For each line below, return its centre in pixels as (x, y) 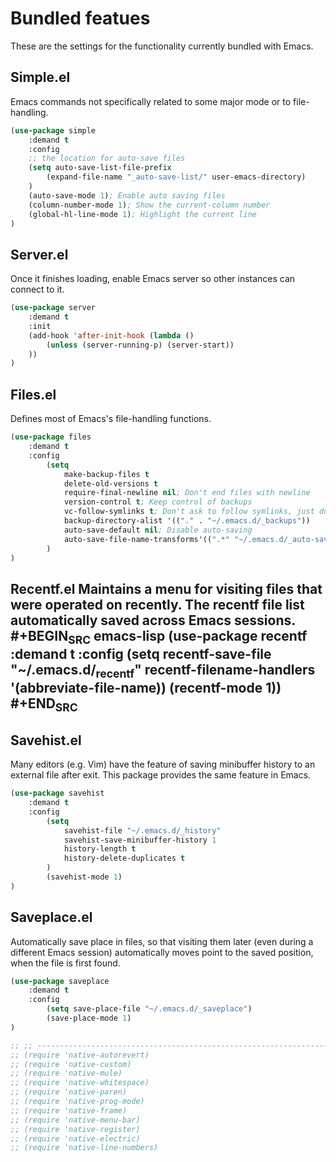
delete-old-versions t (111, 483)
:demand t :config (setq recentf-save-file (141, 653)
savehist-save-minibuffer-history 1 (140, 840)
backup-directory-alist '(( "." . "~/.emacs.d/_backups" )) (187, 521)
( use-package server (53, 308)
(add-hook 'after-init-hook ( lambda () (111, 335)
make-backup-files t (106, 474)
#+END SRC (44, 705)
